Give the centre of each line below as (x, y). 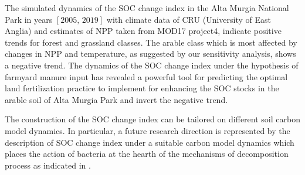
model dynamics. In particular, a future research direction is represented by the (148, 130)
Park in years (29, 19)
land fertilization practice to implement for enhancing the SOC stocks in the (142, 88)
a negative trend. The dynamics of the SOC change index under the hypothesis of (152, 65)
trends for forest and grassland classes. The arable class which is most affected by (151, 42)
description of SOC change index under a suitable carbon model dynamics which (150, 142)
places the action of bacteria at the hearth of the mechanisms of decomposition (147, 154)
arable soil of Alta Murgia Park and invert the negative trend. (116, 99)
